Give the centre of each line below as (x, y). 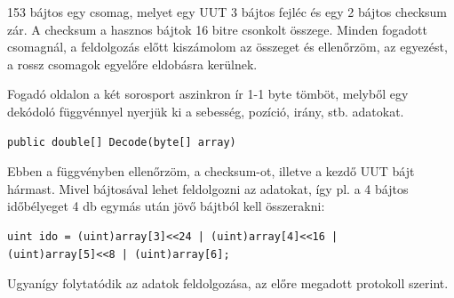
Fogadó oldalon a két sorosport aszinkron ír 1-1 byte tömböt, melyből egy (208, 94)
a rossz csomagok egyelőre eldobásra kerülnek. (132, 64)
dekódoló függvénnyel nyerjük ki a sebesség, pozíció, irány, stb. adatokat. (206, 111)
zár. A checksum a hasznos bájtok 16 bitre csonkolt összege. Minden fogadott (218, 29)
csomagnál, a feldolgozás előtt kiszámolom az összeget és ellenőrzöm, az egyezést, (227, 47)
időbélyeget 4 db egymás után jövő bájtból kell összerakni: (166, 206)
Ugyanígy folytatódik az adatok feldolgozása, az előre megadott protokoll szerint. (228, 283)
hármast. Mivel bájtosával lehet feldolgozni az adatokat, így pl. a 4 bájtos (208, 188)
